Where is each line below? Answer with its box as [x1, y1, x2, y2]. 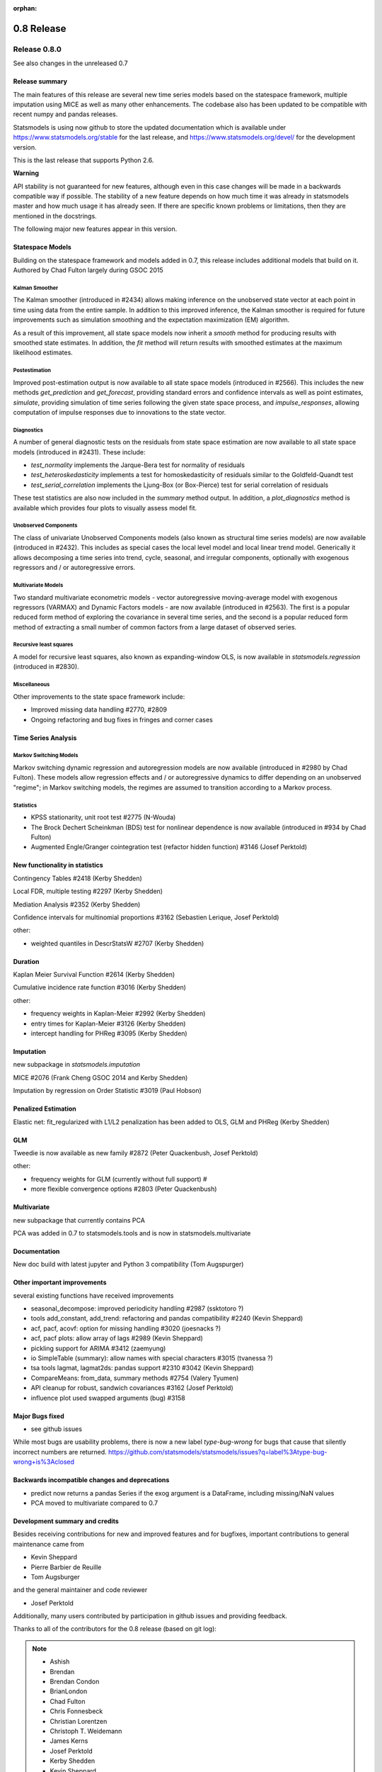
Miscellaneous [13, 681, 50, 688]
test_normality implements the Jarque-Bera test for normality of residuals [30, 461, 245, 469]
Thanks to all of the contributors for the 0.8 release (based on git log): [13, 1625, 217, 1633]
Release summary [13, 77, 67, 86]
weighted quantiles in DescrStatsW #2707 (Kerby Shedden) [30, 939, 204, 948]
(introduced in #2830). [13, 663, 79, 671]
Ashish [50, 1657, 70, 1666]
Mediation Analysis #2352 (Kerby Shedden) [13, 900, 141, 909]
